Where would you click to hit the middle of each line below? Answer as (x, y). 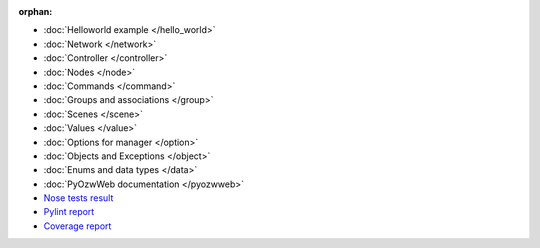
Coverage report (77, 226)
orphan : (35, 11)
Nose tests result (78, 198)
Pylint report (69, 212)
